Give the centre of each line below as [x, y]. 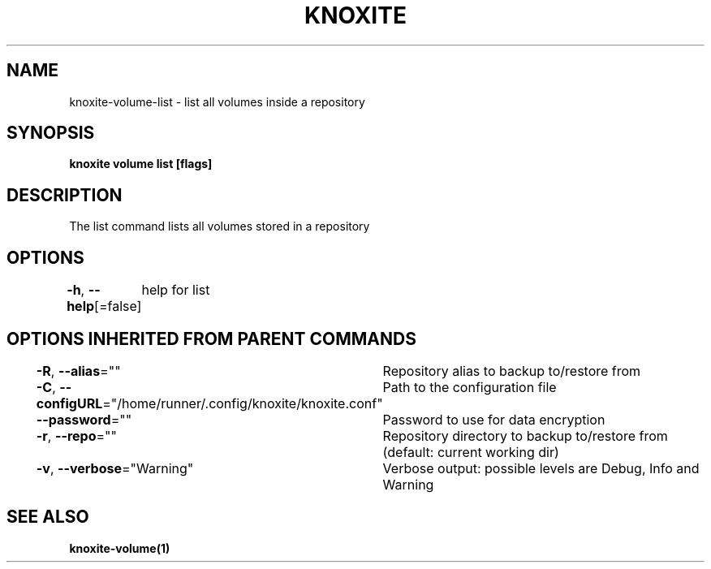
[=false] [118, 306]
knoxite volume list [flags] [141, 164]
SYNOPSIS [51, 133]
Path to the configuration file [470, 387]
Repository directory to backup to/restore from [525, 435]
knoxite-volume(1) [120, 548]
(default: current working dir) [471, 452]
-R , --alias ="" [78, 371]
